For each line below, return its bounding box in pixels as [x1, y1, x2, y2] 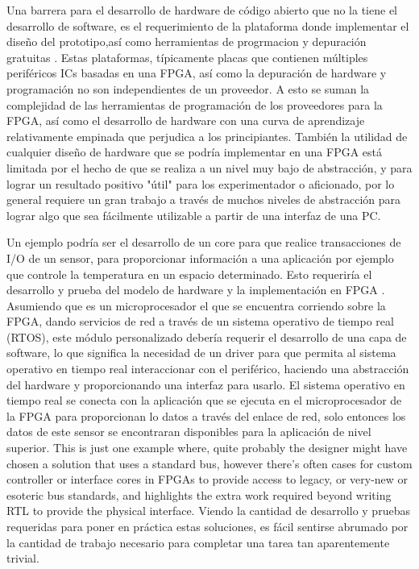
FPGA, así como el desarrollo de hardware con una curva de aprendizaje [6, 112, 365, 129]
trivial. [6, 550, 39, 567]
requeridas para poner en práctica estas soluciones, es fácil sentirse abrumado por [6, 518, 409, 534]
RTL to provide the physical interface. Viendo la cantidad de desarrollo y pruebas [6, 502, 410, 519]
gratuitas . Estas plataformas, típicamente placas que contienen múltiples [6, 48, 368, 65]
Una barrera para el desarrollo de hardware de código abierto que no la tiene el [6, 2, 397, 18]
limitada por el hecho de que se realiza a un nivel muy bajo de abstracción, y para [6, 159, 413, 176]
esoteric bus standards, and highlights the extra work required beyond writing [6, 486, 392, 503]
